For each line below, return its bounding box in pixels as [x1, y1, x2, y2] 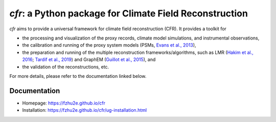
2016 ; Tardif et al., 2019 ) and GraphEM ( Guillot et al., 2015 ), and [22, 56, 156, 63]
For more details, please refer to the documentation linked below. [9, 73, 147, 79]
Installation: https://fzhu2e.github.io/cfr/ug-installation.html [22, 107, 147, 113]
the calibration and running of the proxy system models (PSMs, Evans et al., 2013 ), [22, 42, 196, 48]
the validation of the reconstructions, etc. [22, 64, 109, 70]
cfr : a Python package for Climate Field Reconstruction [9, 8, 248, 19]
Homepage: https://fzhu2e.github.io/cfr [22, 100, 106, 106]
